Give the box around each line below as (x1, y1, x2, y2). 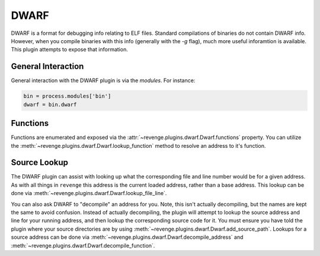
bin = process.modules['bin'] (23, 93, 111, 100)
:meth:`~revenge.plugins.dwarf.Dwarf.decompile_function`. (11, 242, 155, 249)
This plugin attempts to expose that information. (11, 46, 129, 53)
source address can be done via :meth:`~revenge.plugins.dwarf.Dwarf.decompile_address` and (11, 234, 244, 241)
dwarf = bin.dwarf (23, 101, 77, 108)
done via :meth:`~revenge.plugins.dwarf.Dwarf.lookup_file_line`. (11, 190, 167, 197)
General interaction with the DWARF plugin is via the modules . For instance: (11, 77, 196, 84)
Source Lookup (11, 157, 68, 168)
